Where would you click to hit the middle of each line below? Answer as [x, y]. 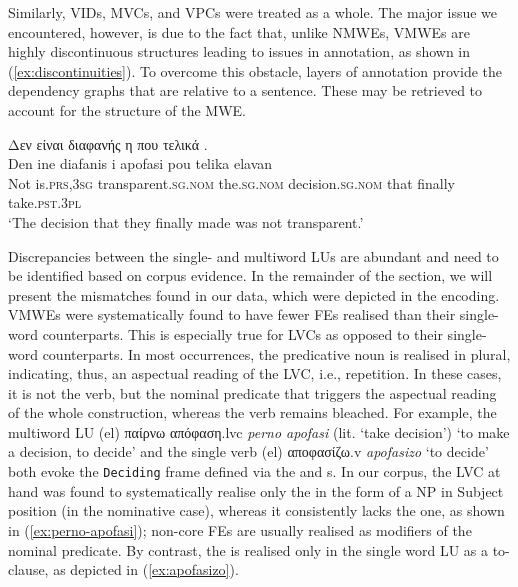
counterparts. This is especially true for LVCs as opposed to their [242, 333]
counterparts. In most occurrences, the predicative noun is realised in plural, [276, 353]
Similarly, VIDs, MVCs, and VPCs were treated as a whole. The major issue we [253, 12]
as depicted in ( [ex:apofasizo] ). [146, 569]
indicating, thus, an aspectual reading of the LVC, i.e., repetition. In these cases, [255, 373]
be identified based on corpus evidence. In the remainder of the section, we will [250, 275]
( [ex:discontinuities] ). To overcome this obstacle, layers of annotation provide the [255, 70]
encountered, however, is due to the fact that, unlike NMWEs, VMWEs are [239, 31]
